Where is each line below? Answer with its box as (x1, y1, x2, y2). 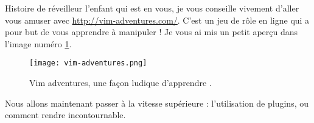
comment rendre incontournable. (5, 108, 126, 121)
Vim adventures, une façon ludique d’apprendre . (29, 76, 212, 89)
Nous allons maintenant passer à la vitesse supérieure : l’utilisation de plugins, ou (5, 96, 309, 109)
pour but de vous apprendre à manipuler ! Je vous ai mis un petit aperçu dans (5, 25, 298, 38)
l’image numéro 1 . (5, 37, 72, 50)
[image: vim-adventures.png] (29, 59, 147, 68)
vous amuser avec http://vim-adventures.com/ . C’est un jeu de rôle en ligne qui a (5, 13, 310, 26)
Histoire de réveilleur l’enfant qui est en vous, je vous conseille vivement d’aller (5, 2, 299, 14)
